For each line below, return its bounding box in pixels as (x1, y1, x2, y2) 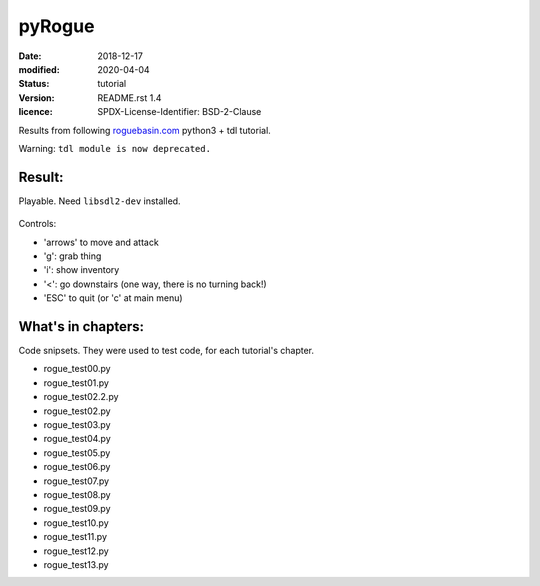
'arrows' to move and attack (43, 236, 159, 248)
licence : (18, 106, 54, 118)
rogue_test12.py (43, 545, 109, 557)
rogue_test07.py (43, 475, 110, 487)
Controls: (18, 218, 57, 230)
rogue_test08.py (43, 488, 111, 500)
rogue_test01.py (43, 376, 110, 389)
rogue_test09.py (43, 503, 111, 515)
